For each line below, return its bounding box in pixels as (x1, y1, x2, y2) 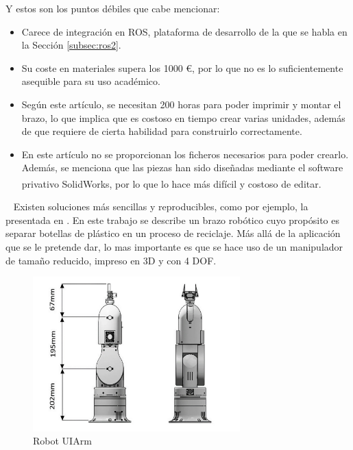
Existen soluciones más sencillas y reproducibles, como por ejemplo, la (13, 199, 308, 214)
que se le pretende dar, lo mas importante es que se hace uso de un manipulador (5, 239, 343, 253)
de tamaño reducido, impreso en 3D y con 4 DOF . (5, 253, 217, 267)
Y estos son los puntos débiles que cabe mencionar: (5, 1, 220, 15)
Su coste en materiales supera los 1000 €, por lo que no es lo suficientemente (21, 60, 343, 75)
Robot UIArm (33, 434, 92, 448)
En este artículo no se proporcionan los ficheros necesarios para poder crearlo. (21, 147, 349, 161)
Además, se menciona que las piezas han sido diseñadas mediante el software (21, 160, 343, 175)
